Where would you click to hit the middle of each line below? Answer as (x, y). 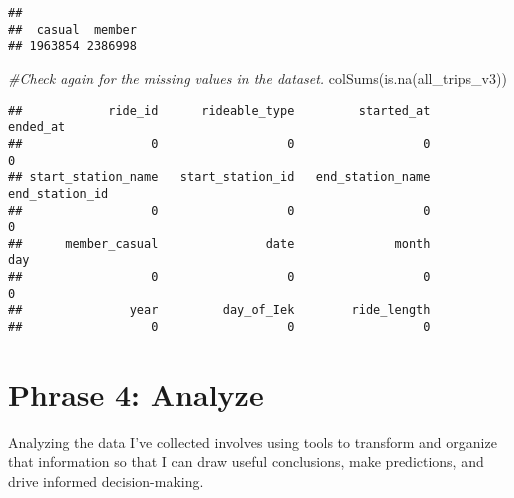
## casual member (72, 29)
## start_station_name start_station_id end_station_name (219, 177)
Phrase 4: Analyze (136, 393)
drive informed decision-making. (106, 481)
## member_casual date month (219, 243)
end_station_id (58, 193)
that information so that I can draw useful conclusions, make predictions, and (246, 461)
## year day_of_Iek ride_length (219, 310)
